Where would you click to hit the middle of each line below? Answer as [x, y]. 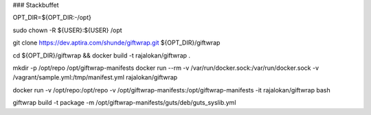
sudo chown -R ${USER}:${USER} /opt [68, 30]
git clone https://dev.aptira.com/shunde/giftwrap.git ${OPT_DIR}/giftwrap [116, 43]
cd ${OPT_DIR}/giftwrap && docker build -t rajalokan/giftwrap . [102, 55]
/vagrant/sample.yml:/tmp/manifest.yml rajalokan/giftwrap [95, 77]
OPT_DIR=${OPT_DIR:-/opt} [52, 18]
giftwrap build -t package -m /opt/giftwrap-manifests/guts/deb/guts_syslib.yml [124, 103]
